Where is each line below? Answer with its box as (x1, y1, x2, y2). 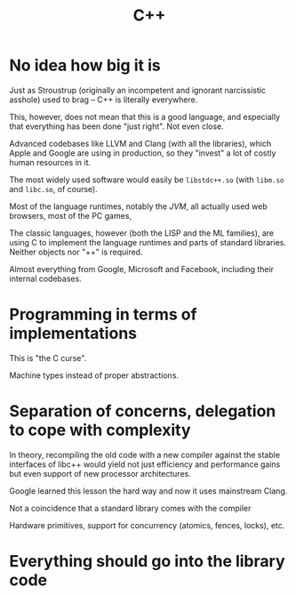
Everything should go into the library (9, 551, 285, 571)
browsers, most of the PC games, (9, 210, 132, 221)
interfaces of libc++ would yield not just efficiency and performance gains (9, 459, 281, 470)
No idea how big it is (9, 55, 162, 76)
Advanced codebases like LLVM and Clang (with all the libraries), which (9, 138, 272, 149)
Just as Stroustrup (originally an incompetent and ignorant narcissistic (9, 84, 267, 95)
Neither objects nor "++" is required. (9, 246, 143, 257)
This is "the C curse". (9, 352, 87, 363)
